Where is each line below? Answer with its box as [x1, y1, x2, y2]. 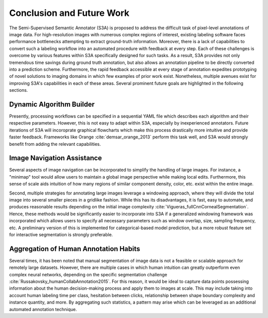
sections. [9, 87, 28, 93]
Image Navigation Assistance [9, 154, 102, 162]
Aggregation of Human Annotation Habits [9, 245, 140, 253]
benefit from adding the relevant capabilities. [9, 141, 101, 147]
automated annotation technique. [9, 306, 77, 312]
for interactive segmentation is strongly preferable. [9, 231, 113, 238]
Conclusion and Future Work [9, 7, 130, 18]
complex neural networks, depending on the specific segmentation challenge [9, 271, 167, 277]
